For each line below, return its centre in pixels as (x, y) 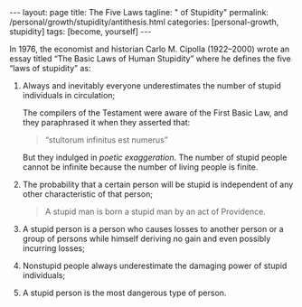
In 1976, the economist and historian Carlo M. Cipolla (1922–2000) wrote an (150, 49)
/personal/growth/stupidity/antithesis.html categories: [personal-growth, (144, 22)
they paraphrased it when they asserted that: (106, 122)
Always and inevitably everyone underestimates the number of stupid (152, 86)
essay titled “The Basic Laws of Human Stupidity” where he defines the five (150, 59)
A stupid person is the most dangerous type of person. (124, 293)
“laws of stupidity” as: (50, 68)
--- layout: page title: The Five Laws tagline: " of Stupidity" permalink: (139, 12)
